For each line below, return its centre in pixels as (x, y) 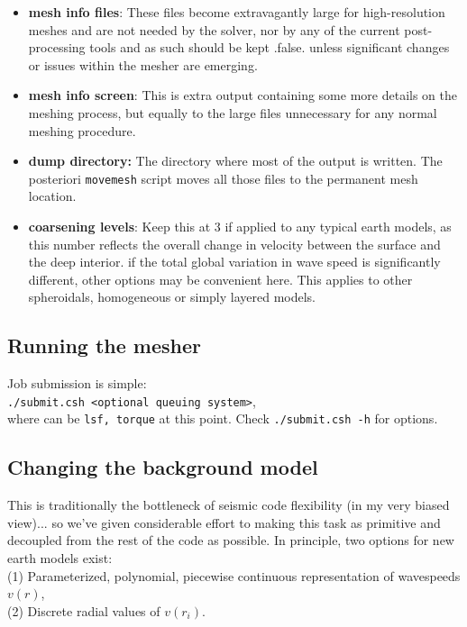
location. (52, 196)
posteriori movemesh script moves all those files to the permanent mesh (223, 178)
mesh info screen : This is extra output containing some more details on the (243, 95)
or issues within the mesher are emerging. (143, 64)
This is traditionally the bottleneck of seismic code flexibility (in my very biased (229, 505)
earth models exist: (60, 558)
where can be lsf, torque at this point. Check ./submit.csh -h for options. (223, 418)
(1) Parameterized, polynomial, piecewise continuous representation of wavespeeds (234, 575)
